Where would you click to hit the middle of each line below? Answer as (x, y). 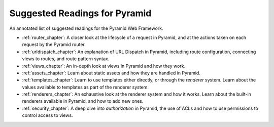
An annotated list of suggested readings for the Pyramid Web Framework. (86, 28)
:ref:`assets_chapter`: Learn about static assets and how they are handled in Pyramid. (111, 73)
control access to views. (47, 115)
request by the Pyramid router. (54, 45)
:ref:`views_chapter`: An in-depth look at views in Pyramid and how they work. (104, 66)
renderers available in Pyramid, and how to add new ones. (83, 101)
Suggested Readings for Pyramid (80, 13)
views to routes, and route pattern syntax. (66, 59)
